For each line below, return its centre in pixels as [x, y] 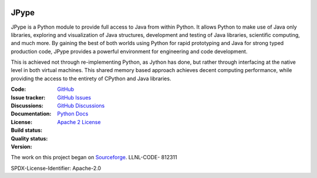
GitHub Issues [74, 97]
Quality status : [29, 138]
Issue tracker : [28, 97]
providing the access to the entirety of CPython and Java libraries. [91, 78]
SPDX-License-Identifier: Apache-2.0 [56, 168]
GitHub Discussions [81, 106]
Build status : [27, 130]
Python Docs [73, 114]
